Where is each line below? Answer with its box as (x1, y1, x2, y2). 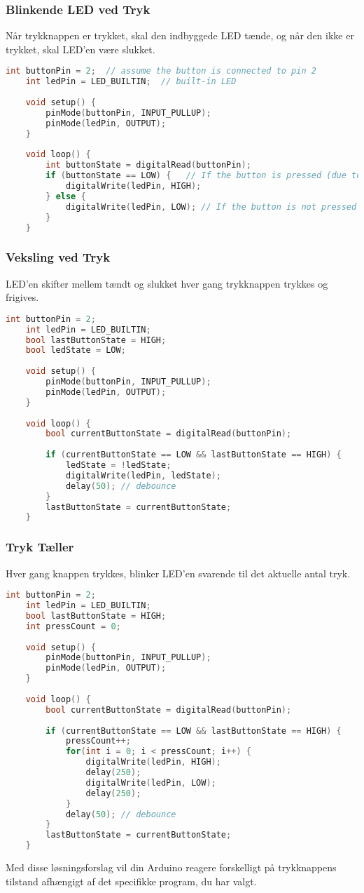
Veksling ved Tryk (6, 248, 111, 266)
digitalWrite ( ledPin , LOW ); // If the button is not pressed (65, 201, 357, 212)
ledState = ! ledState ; (65, 460, 171, 471)
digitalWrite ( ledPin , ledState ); (65, 470, 221, 481)
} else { (45, 191, 86, 201)
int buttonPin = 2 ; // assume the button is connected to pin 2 (6, 66, 316, 76)
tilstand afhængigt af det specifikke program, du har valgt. (6, 873, 257, 888)
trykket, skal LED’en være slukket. (6, 41, 155, 56)
